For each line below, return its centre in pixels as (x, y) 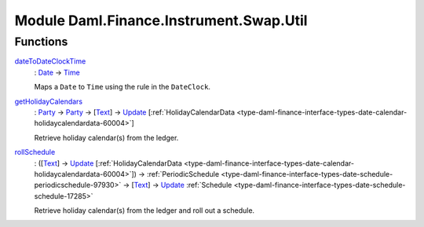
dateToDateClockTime (50, 61)
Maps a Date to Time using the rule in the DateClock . (122, 87)
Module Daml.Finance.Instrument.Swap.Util (161, 20)
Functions (41, 42)
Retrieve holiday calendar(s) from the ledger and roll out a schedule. (144, 211)
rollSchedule (35, 152)
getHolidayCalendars (49, 101)
